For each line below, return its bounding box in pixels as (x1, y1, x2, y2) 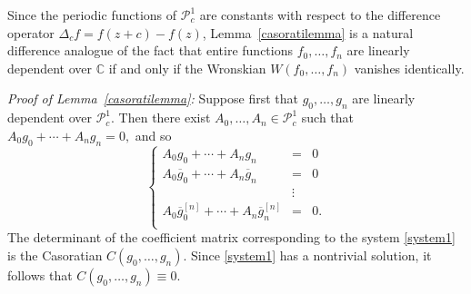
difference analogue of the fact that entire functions (7, 41, 293, 60)
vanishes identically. (354, 58, 465, 77)
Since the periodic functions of (7, 5, 177, 24)
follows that (7, 266, 73, 285)
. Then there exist (111, 108, 211, 127)
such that (301, 108, 355, 127)
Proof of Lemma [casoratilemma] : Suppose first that (7, 89, 298, 108)
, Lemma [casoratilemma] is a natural (202, 23, 414, 42)
